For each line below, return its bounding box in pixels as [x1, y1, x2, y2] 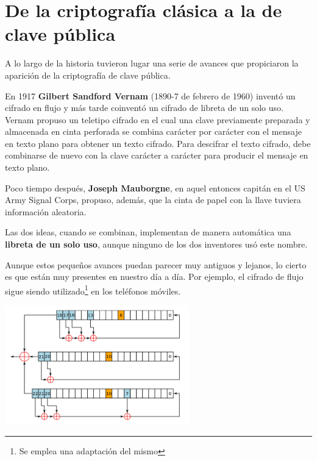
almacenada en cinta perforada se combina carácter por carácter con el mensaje [5, 125, 302, 138]
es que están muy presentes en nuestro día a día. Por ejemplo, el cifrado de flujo [5, 270, 304, 283]
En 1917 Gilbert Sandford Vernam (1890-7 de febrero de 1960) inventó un [5, 89, 296, 102]
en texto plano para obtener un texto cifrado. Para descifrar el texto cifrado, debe [5, 137, 311, 149]
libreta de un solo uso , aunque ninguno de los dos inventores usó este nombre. [5, 238, 308, 251]
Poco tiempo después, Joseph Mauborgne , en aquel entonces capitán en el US [5, 181, 305, 194]
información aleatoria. [5, 205, 87, 218]
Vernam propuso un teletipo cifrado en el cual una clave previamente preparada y [5, 113, 310, 126]
